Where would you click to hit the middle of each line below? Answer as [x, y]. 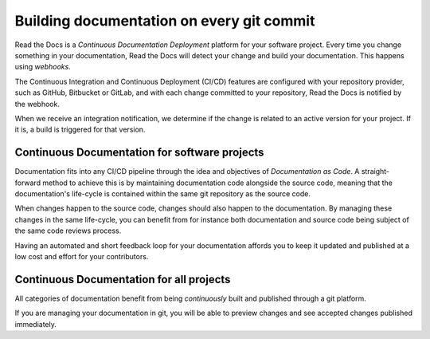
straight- [375, 171]
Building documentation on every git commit [165, 21]
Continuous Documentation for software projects [139, 153]
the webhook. [37, 104]
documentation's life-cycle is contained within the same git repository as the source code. [162, 193]
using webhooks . [43, 67]
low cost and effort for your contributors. [82, 256]
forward [28, 183]
